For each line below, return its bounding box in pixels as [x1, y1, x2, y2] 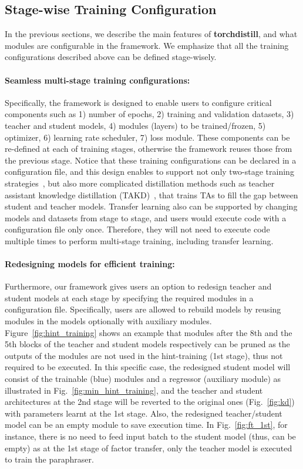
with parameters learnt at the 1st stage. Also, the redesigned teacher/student [5, 407, 282, 419]
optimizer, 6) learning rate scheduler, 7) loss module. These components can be [5, 131, 290, 143]
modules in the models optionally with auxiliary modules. [5, 315, 212, 327]
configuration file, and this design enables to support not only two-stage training [5, 165, 294, 178]
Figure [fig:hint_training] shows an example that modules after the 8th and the [5, 326, 292, 338]
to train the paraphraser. [5, 453, 94, 465]
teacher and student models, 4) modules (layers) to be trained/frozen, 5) [5, 119, 266, 131]
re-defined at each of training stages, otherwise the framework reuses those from [5, 142, 292, 155]
